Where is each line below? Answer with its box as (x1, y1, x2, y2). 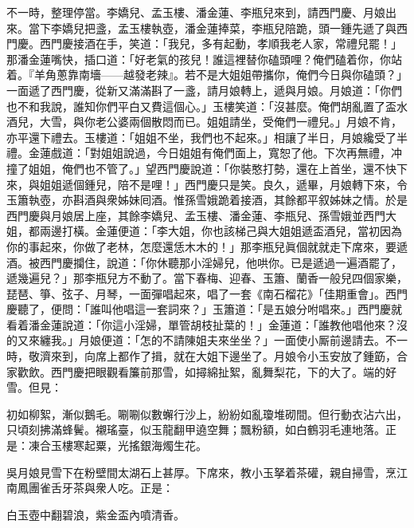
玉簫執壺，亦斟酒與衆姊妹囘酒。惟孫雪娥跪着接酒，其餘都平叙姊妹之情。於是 (6, 191, 408, 208)
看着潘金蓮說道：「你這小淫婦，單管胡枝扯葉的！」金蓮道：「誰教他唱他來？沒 (6, 316, 408, 333)
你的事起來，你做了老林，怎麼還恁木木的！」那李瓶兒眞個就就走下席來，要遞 (6, 238, 408, 254)
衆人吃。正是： (95, 479, 174, 496)
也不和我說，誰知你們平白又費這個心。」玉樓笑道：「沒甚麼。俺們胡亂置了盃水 (6, 97, 408, 114)
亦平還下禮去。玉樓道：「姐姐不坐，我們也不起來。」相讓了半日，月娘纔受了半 (6, 128, 408, 145)
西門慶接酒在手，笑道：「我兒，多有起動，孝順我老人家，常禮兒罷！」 (39, 35, 402, 52)
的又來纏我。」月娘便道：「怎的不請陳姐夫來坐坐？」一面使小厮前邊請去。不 (6, 332, 396, 349)
